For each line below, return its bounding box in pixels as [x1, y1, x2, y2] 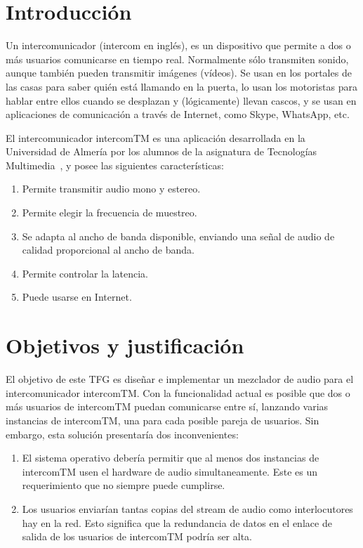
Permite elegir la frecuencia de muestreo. [22, 205, 197, 220]
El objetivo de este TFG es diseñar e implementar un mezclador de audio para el [6, 372, 354, 386]
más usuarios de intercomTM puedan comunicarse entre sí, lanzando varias [6, 399, 329, 414]
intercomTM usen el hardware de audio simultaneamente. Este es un [22, 464, 317, 478]
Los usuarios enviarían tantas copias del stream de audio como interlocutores [22, 501, 353, 516]
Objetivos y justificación [6, 331, 244, 360]
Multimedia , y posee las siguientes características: [6, 157, 224, 172]
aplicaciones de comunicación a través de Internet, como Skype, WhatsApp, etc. [6, 107, 350, 122]
